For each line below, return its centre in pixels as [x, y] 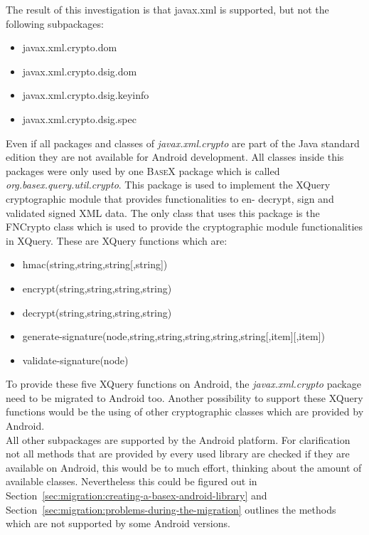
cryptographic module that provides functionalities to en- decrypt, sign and [170, 198]
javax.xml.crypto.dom [70, 47]
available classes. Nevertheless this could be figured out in [132, 481]
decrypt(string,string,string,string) [97, 312]
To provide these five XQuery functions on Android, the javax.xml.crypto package [183, 384]
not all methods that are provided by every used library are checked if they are [178, 454]
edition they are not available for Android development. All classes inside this [175, 157]
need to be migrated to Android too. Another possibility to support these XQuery [184, 397]
